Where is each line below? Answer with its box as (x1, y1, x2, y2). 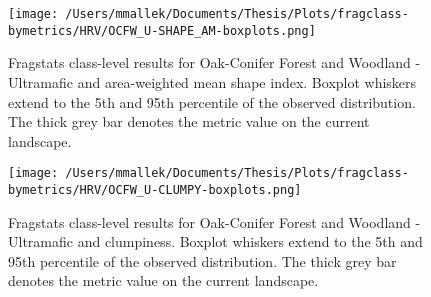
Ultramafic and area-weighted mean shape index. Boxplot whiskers (8, 71, 417, 92)
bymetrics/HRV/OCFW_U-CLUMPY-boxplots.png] (8, 182, 302, 197)
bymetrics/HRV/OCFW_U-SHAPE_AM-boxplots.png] (8, 23, 316, 38)
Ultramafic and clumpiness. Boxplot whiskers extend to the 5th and (8, 231, 423, 252)
